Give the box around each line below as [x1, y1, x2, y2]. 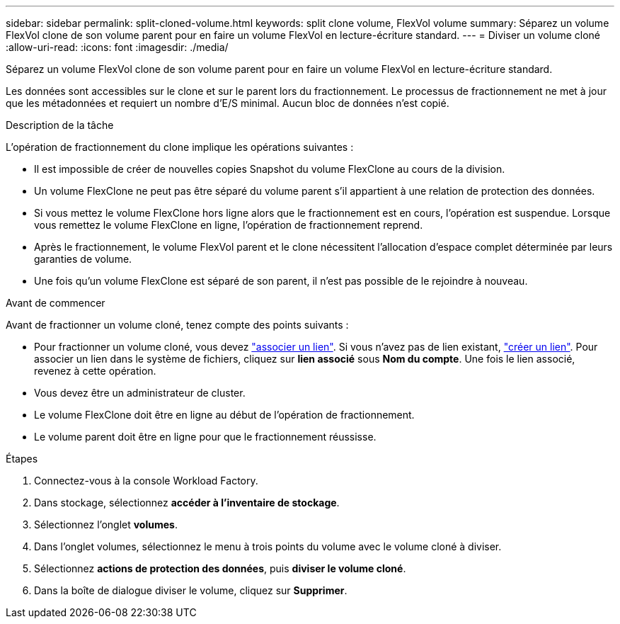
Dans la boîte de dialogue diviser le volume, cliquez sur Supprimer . [34, 584, 348, 596]
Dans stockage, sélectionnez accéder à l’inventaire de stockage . [34, 497, 340, 509]
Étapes [6, 453, 38, 465]
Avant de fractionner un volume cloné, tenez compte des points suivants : [6, 319, 349, 331]
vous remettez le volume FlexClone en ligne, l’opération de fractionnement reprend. [34, 219, 423, 231]
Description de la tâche [6, 119, 114, 131]
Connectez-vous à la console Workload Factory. [34, 475, 258, 487]
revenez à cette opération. [34, 365, 156, 377]
